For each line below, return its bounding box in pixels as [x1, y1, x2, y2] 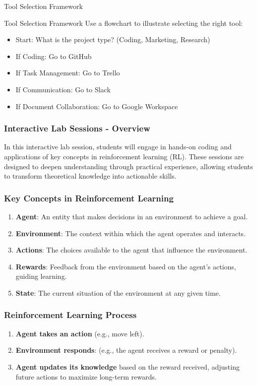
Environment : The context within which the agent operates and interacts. [15, 228, 246, 238]
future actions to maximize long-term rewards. [15, 371, 157, 382]
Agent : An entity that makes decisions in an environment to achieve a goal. [15, 211, 248, 221]
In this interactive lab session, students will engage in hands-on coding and [4, 141, 232, 152]
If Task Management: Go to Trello [15, 67, 120, 78]
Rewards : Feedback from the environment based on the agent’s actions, [15, 261, 236, 271]
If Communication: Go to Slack [15, 84, 111, 94]
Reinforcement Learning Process [4, 309, 137, 321]
